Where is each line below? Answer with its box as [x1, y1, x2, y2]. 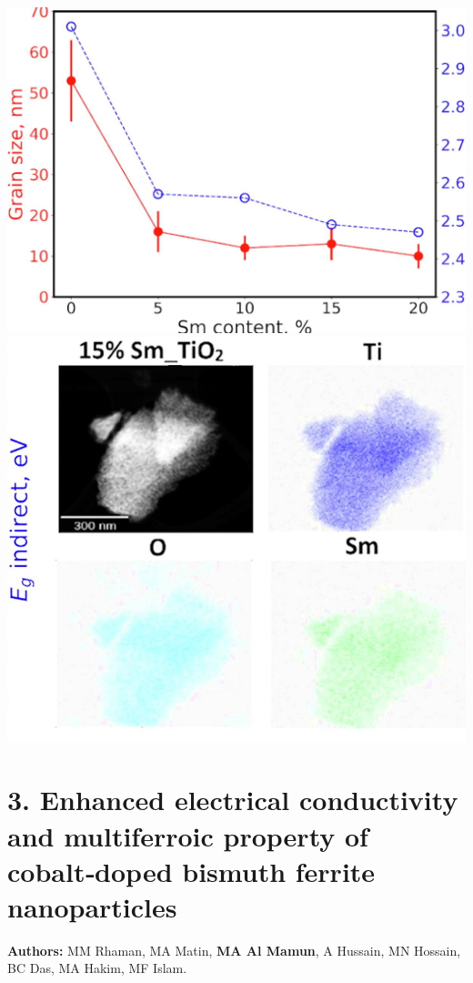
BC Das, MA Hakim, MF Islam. [7, 958, 187, 978]
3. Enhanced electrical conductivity [7, 781, 458, 818]
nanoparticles [7, 887, 177, 925]
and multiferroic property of [7, 816, 368, 854]
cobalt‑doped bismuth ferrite [7, 852, 376, 889]
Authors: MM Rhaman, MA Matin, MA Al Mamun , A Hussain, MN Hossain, [7, 940, 461, 959]
